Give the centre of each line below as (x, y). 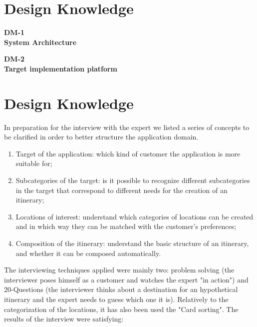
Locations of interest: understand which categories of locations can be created (134, 216)
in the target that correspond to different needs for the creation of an (122, 190)
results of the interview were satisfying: (64, 319)
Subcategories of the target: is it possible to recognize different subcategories (133, 180)
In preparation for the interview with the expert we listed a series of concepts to (127, 127)
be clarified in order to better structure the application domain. (101, 137)
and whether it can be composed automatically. (88, 253)
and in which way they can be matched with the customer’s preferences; (126, 226)
